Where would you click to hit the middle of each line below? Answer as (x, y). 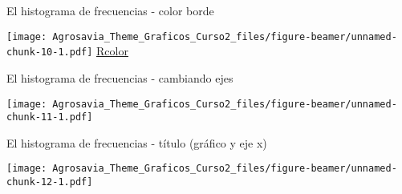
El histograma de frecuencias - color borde (110, 10)
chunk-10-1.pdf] (50, 53)
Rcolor (112, 51)
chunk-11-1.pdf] (50, 117)
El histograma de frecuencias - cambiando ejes (120, 77)
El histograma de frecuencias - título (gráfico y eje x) (137, 142)
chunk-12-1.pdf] (50, 182)
